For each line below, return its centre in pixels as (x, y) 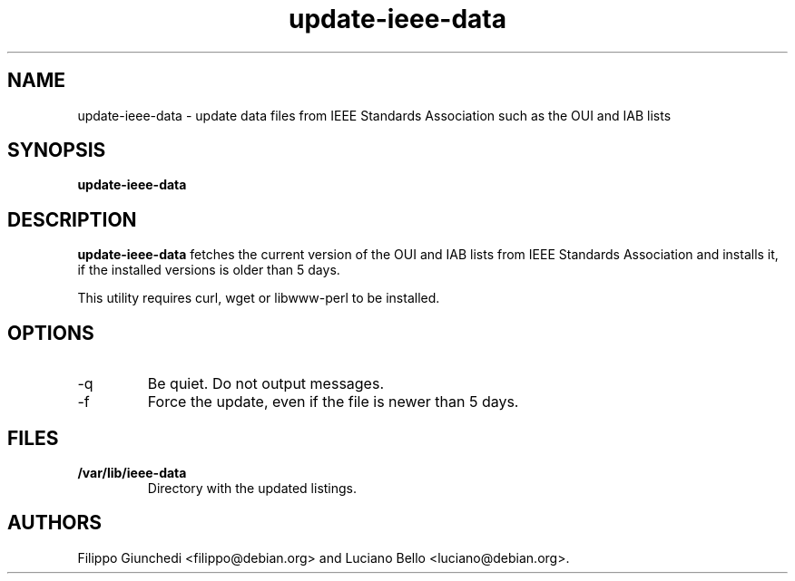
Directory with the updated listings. (252, 488)
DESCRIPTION (72, 219)
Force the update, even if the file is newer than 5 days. (333, 402)
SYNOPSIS (57, 150)
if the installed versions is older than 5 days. (209, 270)
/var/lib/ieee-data (132, 472)
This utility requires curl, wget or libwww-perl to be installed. (259, 298)
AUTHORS (55, 523)
